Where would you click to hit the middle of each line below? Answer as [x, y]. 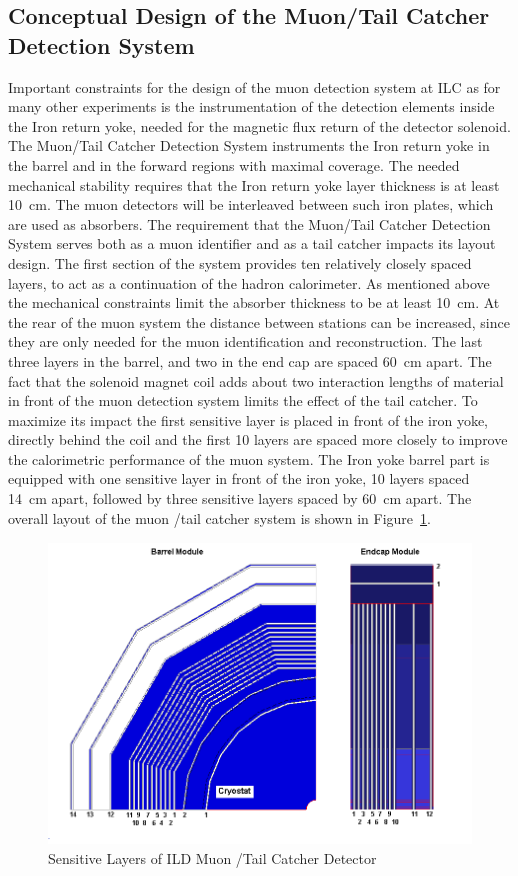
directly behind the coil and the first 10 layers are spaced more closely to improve [258, 439]
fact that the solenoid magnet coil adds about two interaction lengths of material [256, 380]
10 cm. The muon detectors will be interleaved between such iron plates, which [251, 204]
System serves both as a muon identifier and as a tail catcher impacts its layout [252, 243]
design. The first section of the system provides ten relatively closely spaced [240, 262]
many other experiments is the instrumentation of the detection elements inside [251, 106]
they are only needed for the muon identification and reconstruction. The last [245, 341]
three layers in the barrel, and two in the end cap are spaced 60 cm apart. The [250, 360]
